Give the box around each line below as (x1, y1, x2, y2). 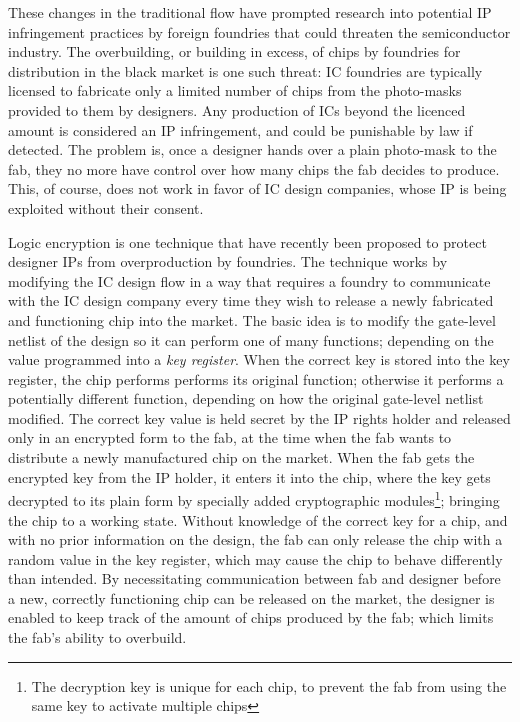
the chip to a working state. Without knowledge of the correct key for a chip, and (8, 509, 508, 530)
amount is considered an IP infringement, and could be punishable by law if (8, 119, 473, 140)
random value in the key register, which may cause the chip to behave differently (8, 548, 503, 569)
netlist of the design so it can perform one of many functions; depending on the (8, 329, 494, 350)
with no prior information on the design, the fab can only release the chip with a (8, 529, 503, 550)
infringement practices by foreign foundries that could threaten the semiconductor (8, 21, 511, 42)
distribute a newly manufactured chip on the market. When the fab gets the (8, 447, 475, 468)
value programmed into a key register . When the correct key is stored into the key (8, 349, 510, 370)
